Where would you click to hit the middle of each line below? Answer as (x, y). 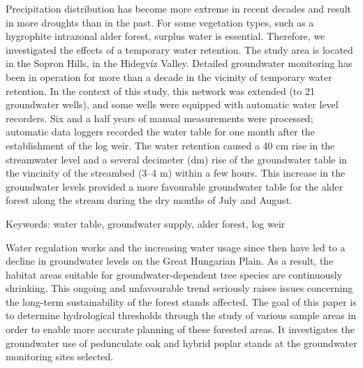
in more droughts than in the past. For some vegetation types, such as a (160, 22)
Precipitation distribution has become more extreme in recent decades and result (178, 8)
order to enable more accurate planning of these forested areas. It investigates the (180, 329)
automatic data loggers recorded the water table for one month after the (160, 132)
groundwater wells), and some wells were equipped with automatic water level (172, 104)
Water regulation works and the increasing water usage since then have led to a (176, 247)
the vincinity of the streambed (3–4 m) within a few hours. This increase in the (176, 173)
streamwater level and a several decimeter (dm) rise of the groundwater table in (176, 159)
